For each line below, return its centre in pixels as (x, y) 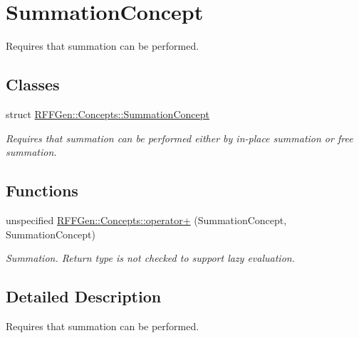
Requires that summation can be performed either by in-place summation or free (179, 138)
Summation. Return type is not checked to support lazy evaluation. (150, 258)
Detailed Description (84, 296)
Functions (42, 190)
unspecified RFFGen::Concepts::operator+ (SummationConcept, (146, 220)
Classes (33, 84)
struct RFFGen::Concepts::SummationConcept (108, 113)
